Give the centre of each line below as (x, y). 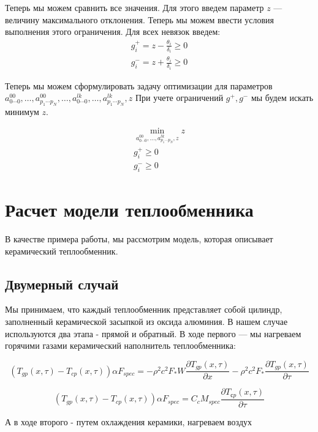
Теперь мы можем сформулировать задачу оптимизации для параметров (139, 85)
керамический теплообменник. (62, 251)
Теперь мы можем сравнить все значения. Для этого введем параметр (134, 7)
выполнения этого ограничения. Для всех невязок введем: (113, 32)
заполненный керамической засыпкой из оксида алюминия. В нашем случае (146, 322)
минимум (22, 111)
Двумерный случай (62, 284)
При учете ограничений (179, 98)
